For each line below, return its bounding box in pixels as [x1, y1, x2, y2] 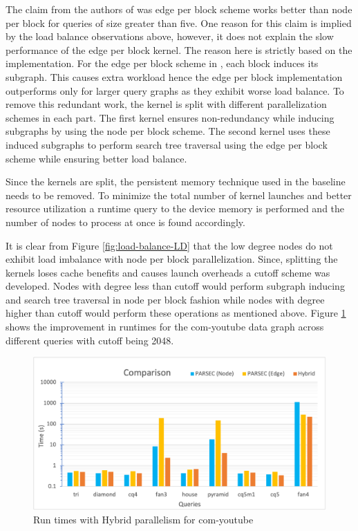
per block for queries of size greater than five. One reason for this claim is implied [6, 15, 352, 30]
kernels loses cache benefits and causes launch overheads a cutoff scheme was [6, 265, 330, 279]
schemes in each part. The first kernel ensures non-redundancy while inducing [6, 110, 335, 124]
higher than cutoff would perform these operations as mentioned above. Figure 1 [6, 306, 346, 320]
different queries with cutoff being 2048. [6, 333, 174, 347]
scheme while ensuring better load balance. [6, 151, 187, 165]
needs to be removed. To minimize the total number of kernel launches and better [6, 187, 352, 202]
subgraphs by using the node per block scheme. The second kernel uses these [6, 124, 330, 138]
